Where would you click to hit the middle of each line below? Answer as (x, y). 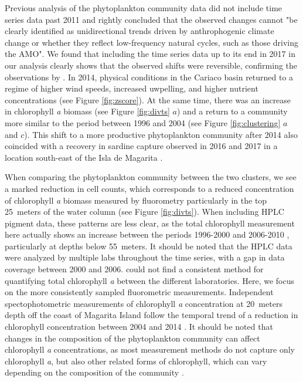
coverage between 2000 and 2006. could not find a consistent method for (134, 269)
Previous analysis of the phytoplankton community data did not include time (144, 8)
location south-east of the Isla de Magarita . (84, 157)
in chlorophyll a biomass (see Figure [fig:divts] (87, 111)
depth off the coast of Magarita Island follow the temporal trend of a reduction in (151, 315)
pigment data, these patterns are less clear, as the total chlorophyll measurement (150, 223)
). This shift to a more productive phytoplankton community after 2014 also (161, 134)
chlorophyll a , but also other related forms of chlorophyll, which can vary (136, 361)
